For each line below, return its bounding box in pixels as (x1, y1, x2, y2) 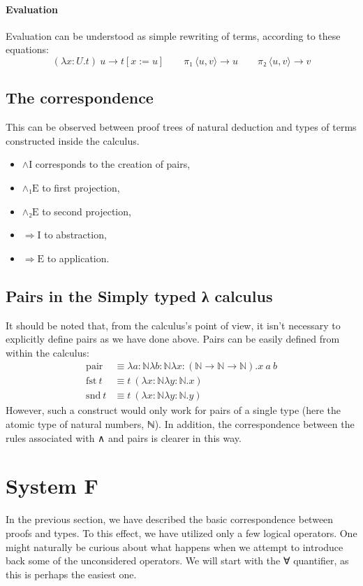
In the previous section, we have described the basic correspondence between (6, 512, 334, 527)
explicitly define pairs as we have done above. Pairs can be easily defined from (6, 331, 340, 346)
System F (6, 471, 98, 500)
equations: (6, 42, 49, 57)
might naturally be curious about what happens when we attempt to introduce (6, 539, 343, 554)
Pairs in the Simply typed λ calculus (6, 285, 273, 306)
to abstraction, (44, 227, 107, 242)
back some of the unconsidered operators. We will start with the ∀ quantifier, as (6, 553, 349, 568)
